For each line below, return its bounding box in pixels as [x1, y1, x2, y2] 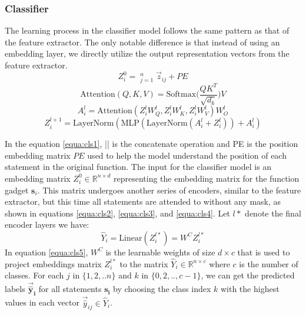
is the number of [239, 257, 298, 270]
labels [5, 283, 25, 295]
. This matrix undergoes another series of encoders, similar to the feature [37, 183, 301, 196]
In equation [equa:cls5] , [5, 245, 88, 258]
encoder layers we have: [5, 218, 89, 231]
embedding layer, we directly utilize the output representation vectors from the [5, 47, 290, 60]
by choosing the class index [113, 283, 211, 295]
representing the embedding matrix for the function [114, 172, 300, 184]
